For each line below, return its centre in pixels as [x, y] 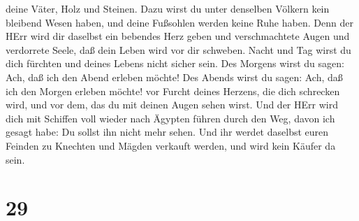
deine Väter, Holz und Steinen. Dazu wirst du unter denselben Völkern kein [168, 8]
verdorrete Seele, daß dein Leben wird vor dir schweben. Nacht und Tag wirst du [178, 49]
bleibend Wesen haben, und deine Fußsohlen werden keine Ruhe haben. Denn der [179, 22]
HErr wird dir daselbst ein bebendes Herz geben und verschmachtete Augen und [178, 36]
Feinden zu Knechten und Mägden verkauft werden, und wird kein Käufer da [171, 145]
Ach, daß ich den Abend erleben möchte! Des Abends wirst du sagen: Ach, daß [174, 77]
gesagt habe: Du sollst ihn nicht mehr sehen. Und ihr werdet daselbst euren [167, 132]
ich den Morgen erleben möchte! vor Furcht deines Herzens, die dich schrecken [173, 91]
